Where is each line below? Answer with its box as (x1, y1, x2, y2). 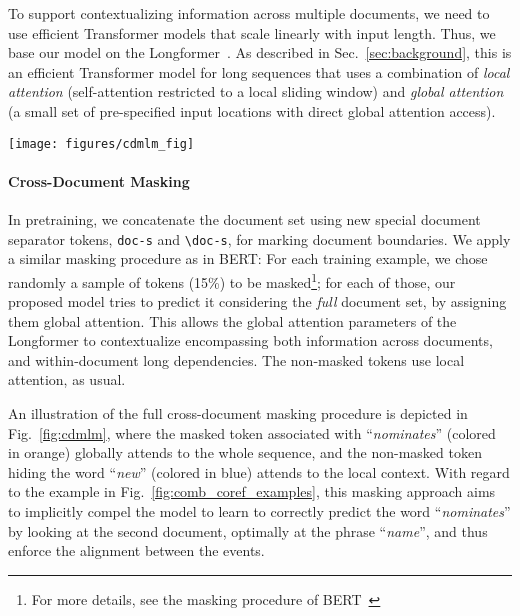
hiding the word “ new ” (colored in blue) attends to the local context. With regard (8, 461, 510, 482)
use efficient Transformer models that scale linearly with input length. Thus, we (8, 22, 496, 43)
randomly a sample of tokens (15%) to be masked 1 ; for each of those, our (8, 268, 456, 292)
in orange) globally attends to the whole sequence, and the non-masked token (8, 442, 482, 463)
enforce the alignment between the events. (8, 540, 265, 561)
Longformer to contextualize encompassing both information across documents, (8, 330, 493, 351)
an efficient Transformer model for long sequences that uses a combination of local (8, 61, 510, 82)
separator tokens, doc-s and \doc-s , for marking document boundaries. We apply (8, 228, 511, 249)
